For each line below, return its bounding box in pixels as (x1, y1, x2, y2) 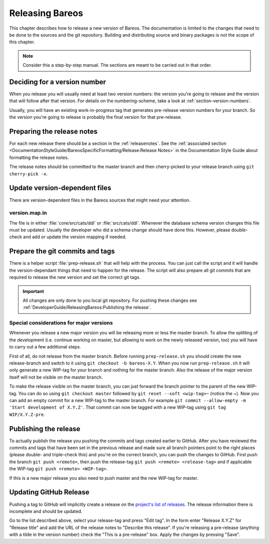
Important (22, 288, 44, 294)
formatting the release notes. (9, 154, 69, 160)
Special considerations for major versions (9, 319, 113, 326)
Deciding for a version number (9, 78, 106, 86)
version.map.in (9, 210, 47, 217)
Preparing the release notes (9, 127, 97, 135)
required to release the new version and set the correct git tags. (9, 274, 141, 280)
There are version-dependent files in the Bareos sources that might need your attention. (9, 197, 191, 203)
